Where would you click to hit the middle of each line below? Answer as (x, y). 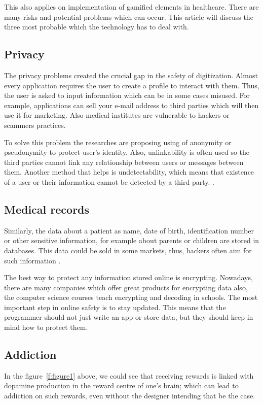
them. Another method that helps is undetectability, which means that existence (129, 172)
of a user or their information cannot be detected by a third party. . (109, 181)
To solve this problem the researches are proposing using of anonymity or (118, 142)
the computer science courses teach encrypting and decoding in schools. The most (131, 297)
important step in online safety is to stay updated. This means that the (115, 307)
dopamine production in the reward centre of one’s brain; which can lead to (121, 385)
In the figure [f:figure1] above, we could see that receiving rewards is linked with (129, 375)
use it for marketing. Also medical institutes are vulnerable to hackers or (117, 115)
